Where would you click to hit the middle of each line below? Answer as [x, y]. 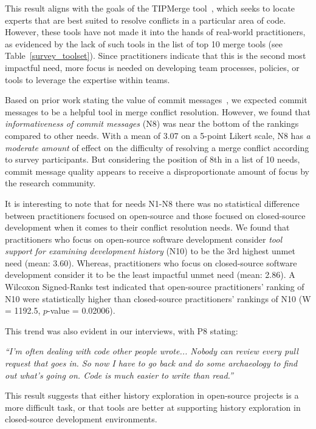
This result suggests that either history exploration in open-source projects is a [152, 395]
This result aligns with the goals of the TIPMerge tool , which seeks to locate [150, 8]
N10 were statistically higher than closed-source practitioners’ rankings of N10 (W [158, 298]
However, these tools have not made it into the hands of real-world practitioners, [155, 32]
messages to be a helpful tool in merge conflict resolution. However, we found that [158, 111]
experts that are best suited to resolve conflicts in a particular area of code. [146, 20]
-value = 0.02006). [81, 310]
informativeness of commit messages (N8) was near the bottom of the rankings [152, 123]
